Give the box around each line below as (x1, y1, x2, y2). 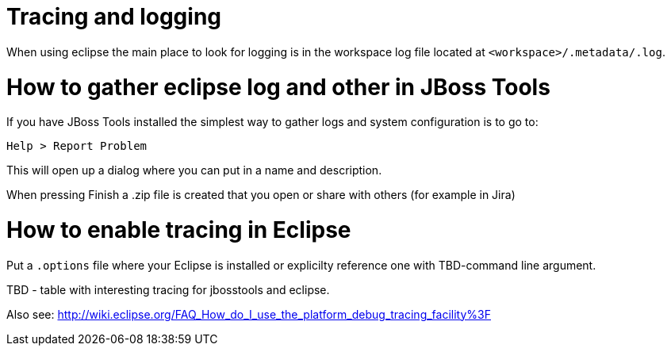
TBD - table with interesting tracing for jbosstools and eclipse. (6, 282, 330, 297)
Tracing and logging (6, 3, 222, 30)
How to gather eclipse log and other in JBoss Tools (6, 73, 550, 101)
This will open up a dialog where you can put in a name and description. (6, 163, 382, 178)
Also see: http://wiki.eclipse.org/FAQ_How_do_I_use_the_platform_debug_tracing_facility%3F (6, 307, 491, 321)
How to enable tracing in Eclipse (6, 216, 351, 243)
